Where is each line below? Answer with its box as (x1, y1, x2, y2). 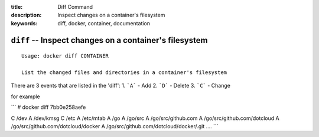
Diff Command (57, 4, 93, 10)
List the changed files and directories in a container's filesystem (21, 69, 227, 76)
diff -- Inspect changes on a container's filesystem (11, 35, 208, 45)
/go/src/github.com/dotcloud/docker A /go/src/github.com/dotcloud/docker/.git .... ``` (11, 122, 219, 129)
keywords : (11, 19, 38, 26)
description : (11, 12, 42, 19)
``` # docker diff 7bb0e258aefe (11, 103, 86, 111)
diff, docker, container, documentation (57, 19, 151, 26)
